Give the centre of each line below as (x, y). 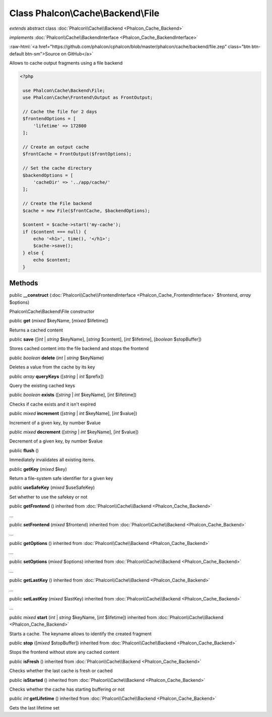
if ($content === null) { (55, 232)
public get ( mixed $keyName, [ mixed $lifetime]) (59, 321)
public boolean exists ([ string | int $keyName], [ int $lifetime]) (73, 395)
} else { (33, 253)
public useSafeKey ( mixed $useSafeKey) (52, 487)
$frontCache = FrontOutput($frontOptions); (77, 154)
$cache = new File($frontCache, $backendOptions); (87, 210)
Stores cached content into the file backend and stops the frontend (79, 349)
